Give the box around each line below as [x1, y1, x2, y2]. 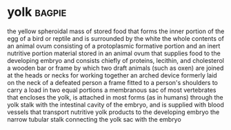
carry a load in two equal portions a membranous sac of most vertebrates [7, 86, 217, 94]
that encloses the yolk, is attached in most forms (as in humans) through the [7, 93, 224, 101]
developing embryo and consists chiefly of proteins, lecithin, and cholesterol [7, 56, 224, 64]
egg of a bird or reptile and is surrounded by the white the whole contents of [7, 34, 224, 42]
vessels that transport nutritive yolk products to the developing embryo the [7, 108, 220, 116]
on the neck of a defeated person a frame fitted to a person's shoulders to [7, 78, 219, 86]
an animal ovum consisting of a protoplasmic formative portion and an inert [7, 41, 221, 50]
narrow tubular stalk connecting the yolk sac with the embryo [7, 115, 181, 123]
